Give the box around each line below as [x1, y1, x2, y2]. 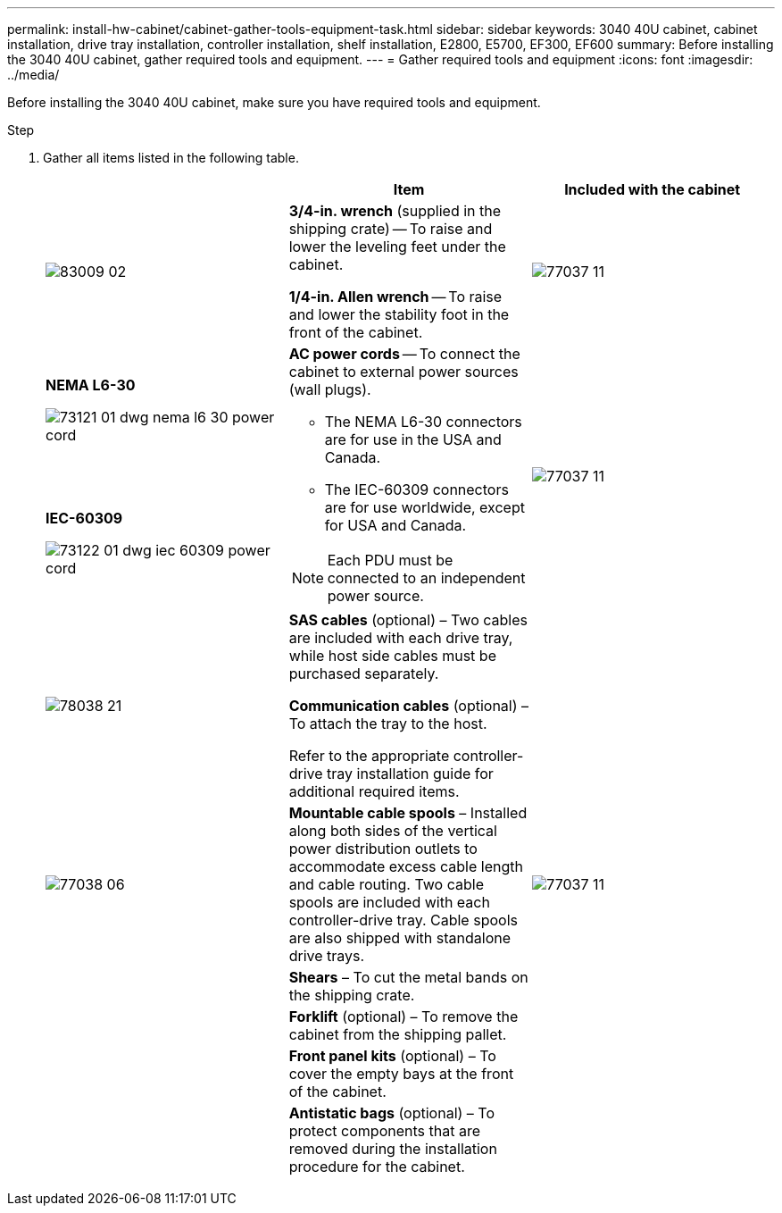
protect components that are [288, 1122, 480, 1140]
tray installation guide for [327, 765, 494, 782]
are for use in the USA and [324, 431, 502, 448]
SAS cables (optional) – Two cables [288, 611, 528, 629]
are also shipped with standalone [288, 929, 512, 947]
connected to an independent [327, 569, 526, 587]
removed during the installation [288, 1140, 497, 1158]
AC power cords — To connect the [288, 345, 520, 363]
